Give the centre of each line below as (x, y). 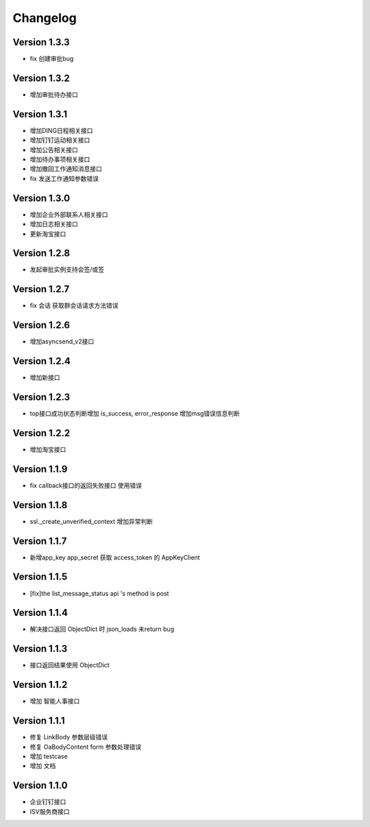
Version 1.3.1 (40, 114)
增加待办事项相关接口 (60, 159)
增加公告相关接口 (54, 149)
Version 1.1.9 (40, 469)
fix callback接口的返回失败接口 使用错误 (86, 485)
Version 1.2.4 (42, 361)
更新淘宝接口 (48, 234)
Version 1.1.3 (40, 649)
